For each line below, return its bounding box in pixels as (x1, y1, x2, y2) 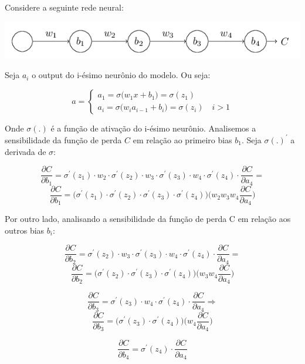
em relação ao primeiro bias (133, 133, 232, 146)
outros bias (5, 224, 45, 236)
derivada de (5, 145, 46, 157)
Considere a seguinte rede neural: (5, 1, 124, 13)
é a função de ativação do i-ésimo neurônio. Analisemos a (50, 122, 256, 134)
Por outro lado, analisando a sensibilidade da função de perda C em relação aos (5, 213, 291, 225)
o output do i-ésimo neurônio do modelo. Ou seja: (32, 69, 211, 81)
